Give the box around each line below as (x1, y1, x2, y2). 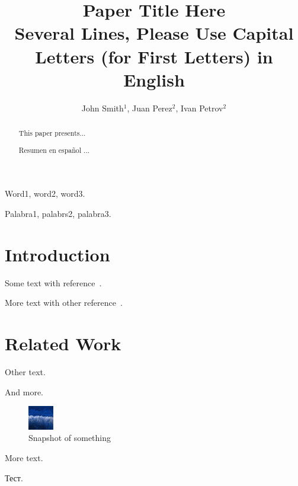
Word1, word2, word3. (5, 187, 85, 200)
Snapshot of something (28, 431, 111, 444)
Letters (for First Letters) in (35, 44, 273, 68)
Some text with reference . (5, 276, 102, 289)
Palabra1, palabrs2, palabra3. (5, 207, 111, 219)
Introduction (5, 242, 110, 266)
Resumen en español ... (18, 145, 89, 155)
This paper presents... (18, 128, 86, 138)
